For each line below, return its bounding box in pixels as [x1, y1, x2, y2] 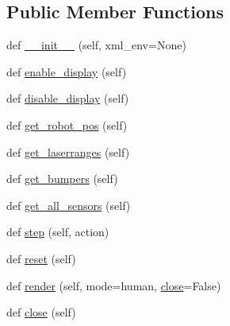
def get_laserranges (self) [6, 143, 130, 160]
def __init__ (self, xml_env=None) [6, 37, 186, 53]
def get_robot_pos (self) [6, 116, 128, 133]
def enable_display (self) [6, 63, 127, 80]
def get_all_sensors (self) [6, 196, 131, 213]
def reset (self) [6, 250, 76, 266]
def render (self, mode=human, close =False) [6, 277, 221, 293]
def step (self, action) [6, 223, 109, 240]
